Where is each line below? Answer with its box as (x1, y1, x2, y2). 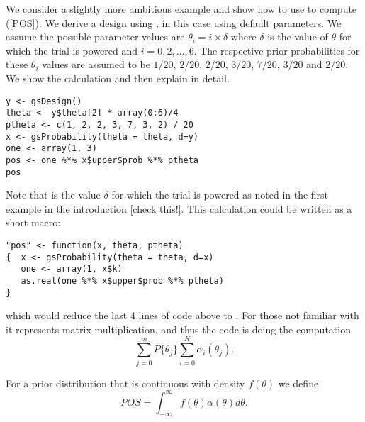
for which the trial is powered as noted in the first (111, 187, 329, 202)
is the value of (267, 29, 328, 44)
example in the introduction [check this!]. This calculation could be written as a (6, 201, 352, 216)
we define (278, 375, 319, 390)
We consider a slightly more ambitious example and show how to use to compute (6, 1, 357, 16)
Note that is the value (6, 187, 101, 202)
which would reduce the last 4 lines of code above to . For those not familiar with (6, 308, 359, 323)
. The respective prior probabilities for (193, 43, 360, 57)
